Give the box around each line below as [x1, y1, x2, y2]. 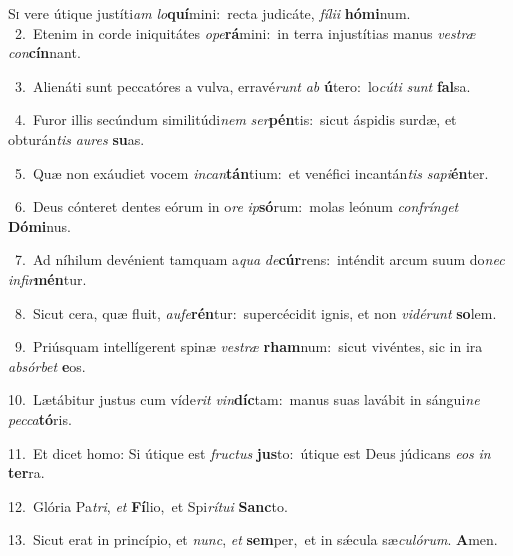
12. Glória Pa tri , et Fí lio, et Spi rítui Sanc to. [8, 495, 288, 516]
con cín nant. [8, 42, 81, 63]
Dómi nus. [8, 215, 71, 236]
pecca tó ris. [8, 408, 72, 429]
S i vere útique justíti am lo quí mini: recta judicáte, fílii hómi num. [8, 3, 411, 23]
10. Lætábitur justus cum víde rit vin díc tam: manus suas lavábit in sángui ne [8, 389, 480, 410]
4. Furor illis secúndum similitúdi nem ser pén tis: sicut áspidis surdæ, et [14, 109, 457, 130]
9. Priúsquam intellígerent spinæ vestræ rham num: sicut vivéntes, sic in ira [14, 336, 483, 357]
